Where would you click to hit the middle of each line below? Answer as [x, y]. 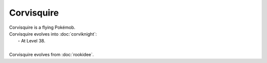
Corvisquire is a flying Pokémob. [42, 27]
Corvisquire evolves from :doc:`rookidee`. [51, 55]
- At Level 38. [32, 41]
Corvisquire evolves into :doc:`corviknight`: [53, 34]
